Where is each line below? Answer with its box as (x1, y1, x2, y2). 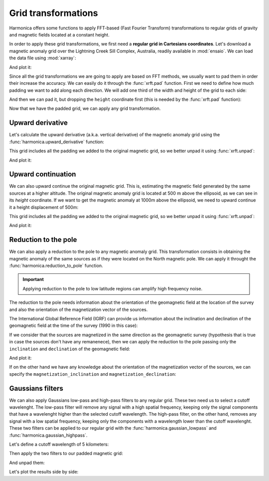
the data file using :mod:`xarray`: (9, 55, 76, 61)
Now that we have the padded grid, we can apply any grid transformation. (9, 105, 161, 112)
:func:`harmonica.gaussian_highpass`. (9, 432, 88, 438)
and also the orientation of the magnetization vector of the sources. (9, 306, 148, 312)
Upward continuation (9, 170, 76, 179)
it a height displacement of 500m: (9, 204, 79, 210)
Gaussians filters (9, 384, 63, 393)
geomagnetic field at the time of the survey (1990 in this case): (9, 322, 138, 329)
